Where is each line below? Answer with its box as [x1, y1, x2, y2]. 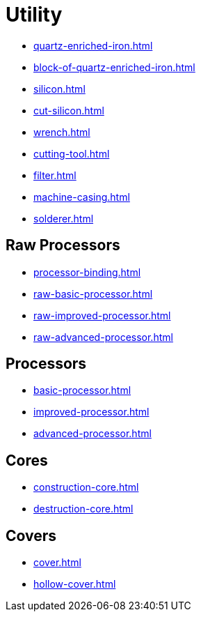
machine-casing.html [33, 190, 130, 203]
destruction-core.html [33, 503, 134, 515]
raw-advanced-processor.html [33, 330, 173, 343]
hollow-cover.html [33, 578, 116, 591]
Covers [6, 526, 57, 544]
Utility [6, 3, 63, 26]
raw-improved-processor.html [33, 309, 171, 321]
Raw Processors [6, 236, 120, 254]
